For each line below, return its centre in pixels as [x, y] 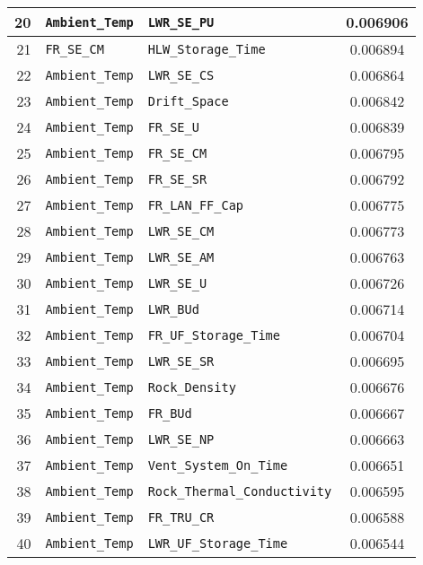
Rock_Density [192, 387]
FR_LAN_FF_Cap [196, 205]
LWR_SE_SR [181, 361]
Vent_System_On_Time [218, 465]
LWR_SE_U [177, 283]
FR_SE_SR [177, 179]
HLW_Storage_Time [207, 49]
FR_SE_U [173, 127]
